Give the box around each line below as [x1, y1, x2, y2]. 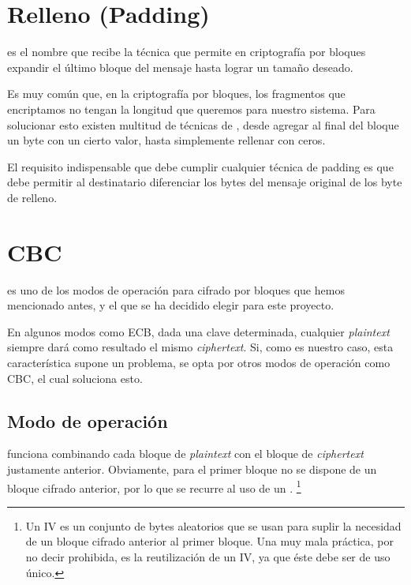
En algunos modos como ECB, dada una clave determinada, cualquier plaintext [7, 323, 390, 339]
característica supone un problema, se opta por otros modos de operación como [7, 354, 390, 370]
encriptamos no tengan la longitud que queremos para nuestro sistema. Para [7, 100, 376, 117]
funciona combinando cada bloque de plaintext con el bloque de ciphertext [7, 445, 364, 462]
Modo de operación [7, 408, 168, 433]
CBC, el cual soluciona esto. [7, 369, 143, 386]
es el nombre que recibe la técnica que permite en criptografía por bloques [7, 43, 366, 60]
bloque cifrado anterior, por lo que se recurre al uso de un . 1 [7, 477, 301, 496]
